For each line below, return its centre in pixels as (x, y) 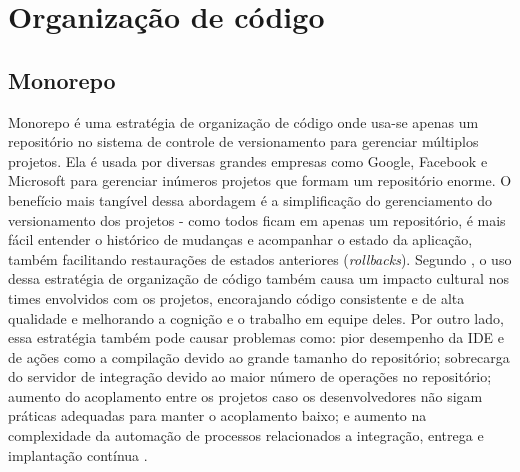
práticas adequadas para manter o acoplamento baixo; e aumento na (217, 415)
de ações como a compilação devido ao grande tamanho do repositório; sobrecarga (259, 356)
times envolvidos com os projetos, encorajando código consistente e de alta (236, 297)
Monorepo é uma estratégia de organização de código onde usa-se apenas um (243, 121)
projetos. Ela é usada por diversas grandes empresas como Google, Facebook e (248, 160)
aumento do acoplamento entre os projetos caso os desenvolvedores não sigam (245, 395)
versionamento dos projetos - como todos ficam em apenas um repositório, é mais (257, 219)
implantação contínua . (78, 454)
